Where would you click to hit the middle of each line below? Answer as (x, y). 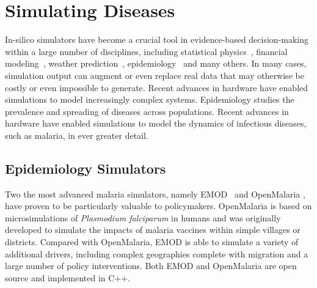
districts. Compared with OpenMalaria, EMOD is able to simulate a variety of (152, 242)
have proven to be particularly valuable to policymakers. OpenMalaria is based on (158, 206)
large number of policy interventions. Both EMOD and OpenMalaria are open (151, 266)
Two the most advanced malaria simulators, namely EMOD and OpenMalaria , (155, 194)
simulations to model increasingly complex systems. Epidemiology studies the (150, 99)
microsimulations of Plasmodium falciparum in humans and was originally (143, 217)
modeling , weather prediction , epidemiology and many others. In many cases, (156, 63)
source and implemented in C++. (68, 277)
